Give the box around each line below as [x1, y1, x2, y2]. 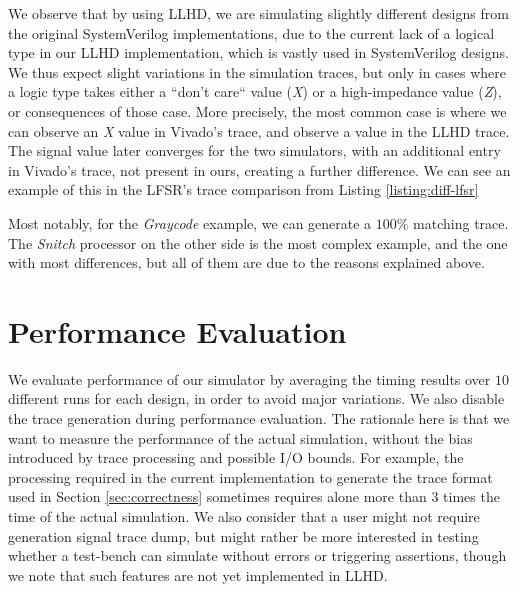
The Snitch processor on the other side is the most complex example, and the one [8, 232, 508, 253]
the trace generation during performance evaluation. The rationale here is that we [8, 408, 510, 429]
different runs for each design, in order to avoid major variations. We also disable [8, 388, 505, 409]
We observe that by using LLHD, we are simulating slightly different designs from [8, 3, 509, 23]
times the [443, 486, 500, 507]
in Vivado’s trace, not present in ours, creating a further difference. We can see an [8, 159, 511, 180]
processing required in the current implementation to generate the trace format [8, 466, 493, 487]
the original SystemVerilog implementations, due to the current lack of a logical [8, 22, 495, 43]
